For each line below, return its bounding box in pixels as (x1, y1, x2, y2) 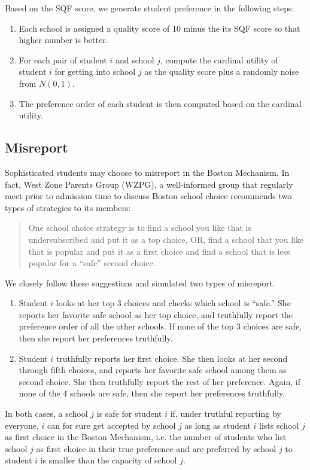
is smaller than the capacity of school (40, 454, 177, 466)
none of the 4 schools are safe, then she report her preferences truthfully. (19, 387, 285, 399)
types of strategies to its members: (5, 201, 131, 213)
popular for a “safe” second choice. (28, 257, 156, 269)
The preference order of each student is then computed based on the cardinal (19, 97, 302, 109)
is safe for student (96, 407, 162, 420)
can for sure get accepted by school (47, 419, 176, 431)
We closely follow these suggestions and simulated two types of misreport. (5, 276, 275, 289)
